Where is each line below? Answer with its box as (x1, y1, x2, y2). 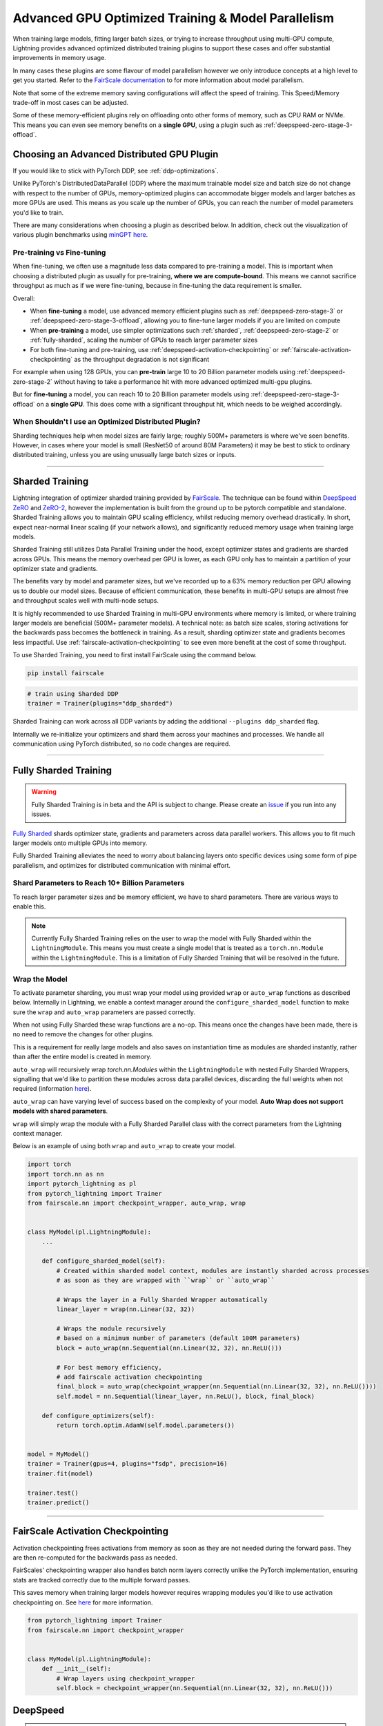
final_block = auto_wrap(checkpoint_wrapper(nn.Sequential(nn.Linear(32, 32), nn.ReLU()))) (56, 1383, 377, 1390)
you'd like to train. (12, 208, 64, 217)
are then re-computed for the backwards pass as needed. (12, 1553, 177, 1562)
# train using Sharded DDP (27, 690, 119, 697)
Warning (31, 788, 57, 796)
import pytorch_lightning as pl (27, 1180, 137, 1187)
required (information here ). (12, 1085, 92, 1093)
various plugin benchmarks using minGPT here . (12, 231, 148, 239)
